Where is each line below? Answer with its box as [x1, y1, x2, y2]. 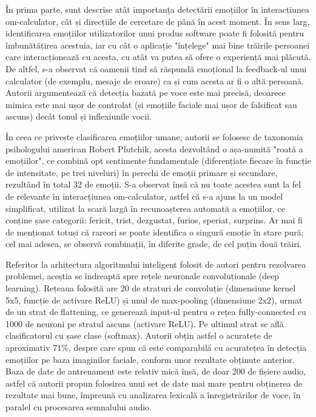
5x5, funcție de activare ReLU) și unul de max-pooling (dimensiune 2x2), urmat [5, 293, 303, 306]
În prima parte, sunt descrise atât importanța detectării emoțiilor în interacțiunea [5, 3, 310, 15]
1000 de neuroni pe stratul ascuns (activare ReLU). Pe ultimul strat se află [5, 317, 284, 330]
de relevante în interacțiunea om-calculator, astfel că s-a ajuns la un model [5, 189, 283, 202]
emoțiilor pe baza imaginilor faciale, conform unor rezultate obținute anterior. [5, 353, 295, 365]
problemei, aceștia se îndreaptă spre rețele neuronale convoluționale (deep [5, 270, 280, 282]
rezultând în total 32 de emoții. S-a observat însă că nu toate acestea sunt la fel [5, 178, 301, 191]
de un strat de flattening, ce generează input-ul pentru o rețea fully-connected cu [5, 305, 306, 318]
